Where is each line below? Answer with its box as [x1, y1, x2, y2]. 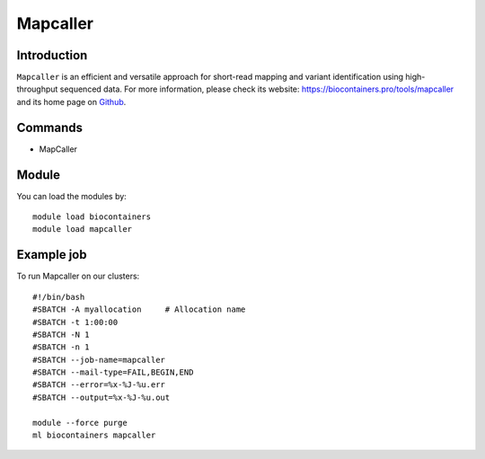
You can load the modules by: [16, 190, 128, 201]
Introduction [16, 48, 88, 63]
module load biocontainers [32, 212, 152, 222]
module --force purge [32, 418, 128, 428]
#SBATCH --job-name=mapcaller [32, 355, 166, 365]
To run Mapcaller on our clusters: [16, 270, 140, 282]
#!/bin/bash [32, 292, 85, 302]
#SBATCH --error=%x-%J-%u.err [32, 380, 166, 390]
